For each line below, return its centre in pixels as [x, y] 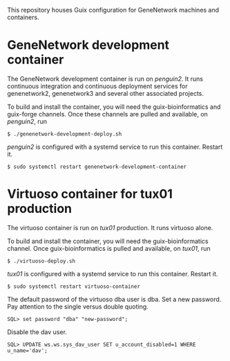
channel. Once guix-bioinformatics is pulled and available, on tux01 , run [109, 248]
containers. [23, 17]
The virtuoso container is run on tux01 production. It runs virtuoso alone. [110, 227]
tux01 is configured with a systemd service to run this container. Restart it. [113, 274]
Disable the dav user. [37, 332]
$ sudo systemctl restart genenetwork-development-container [97, 167]
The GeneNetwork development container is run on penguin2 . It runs [105, 79]
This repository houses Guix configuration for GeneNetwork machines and [113, 10]
